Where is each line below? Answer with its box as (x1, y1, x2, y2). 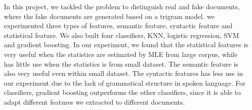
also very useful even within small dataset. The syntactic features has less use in (4, 68, 243, 78)
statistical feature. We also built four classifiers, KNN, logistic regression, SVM (4, 30, 239, 40)
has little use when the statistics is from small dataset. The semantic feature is (4, 58, 238, 69)
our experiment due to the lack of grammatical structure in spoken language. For (4, 77, 246, 88)
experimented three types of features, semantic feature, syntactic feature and (4, 20, 233, 31)
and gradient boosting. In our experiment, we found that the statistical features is (4, 39, 249, 50)
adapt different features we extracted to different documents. (4, 96, 185, 107)
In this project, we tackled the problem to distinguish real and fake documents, (4, 1, 240, 11)
